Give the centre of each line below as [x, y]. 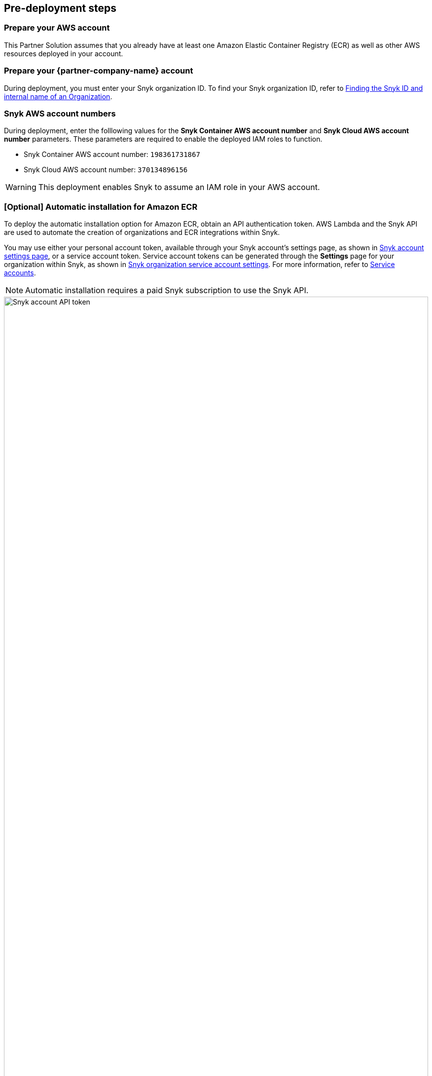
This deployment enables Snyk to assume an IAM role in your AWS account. [179, 187]
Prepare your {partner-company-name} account [99, 71]
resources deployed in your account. [64, 53]
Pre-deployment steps [60, 8]
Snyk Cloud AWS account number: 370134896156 [106, 170]
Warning [21, 187]
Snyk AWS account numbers [60, 113]
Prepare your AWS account [57, 28]
